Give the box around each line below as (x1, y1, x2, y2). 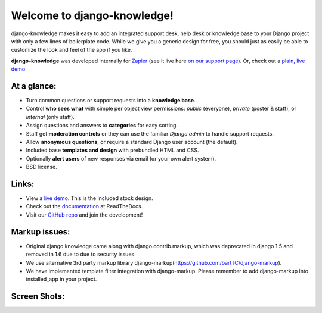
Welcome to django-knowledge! (11, 9, 174, 22)
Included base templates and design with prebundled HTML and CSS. (26, 146, 199, 154)
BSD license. (26, 164, 57, 171)
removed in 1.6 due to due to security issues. (26, 251, 137, 258)
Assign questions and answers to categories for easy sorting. (26, 122, 178, 129)
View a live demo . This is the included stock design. (26, 195, 153, 202)
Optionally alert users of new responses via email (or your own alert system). (26, 155, 216, 162)
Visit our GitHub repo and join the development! (26, 211, 143, 218)
